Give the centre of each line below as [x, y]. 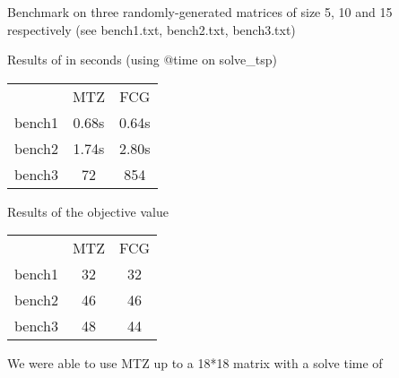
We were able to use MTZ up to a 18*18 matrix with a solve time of [195, 363]
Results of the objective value [88, 211]
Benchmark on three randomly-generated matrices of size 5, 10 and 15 [200, 12]
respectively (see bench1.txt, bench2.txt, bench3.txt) [152, 29]
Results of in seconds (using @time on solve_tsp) [142, 60]
